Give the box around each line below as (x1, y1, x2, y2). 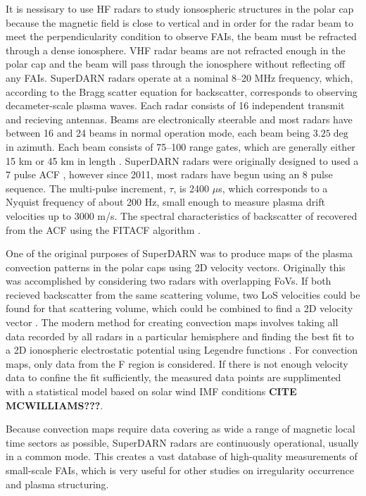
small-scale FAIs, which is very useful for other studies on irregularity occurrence (6, 463, 354, 477)
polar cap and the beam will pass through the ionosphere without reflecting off (6, 56, 346, 71)
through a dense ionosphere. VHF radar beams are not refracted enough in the (6, 42, 346, 57)
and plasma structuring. (6, 476, 109, 491)
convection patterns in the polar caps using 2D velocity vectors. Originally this (6, 259, 346, 274)
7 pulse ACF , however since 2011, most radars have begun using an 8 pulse (6, 167, 333, 182)
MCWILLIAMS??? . (6, 397, 103, 412)
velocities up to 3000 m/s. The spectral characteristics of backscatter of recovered (6, 208, 358, 223)
